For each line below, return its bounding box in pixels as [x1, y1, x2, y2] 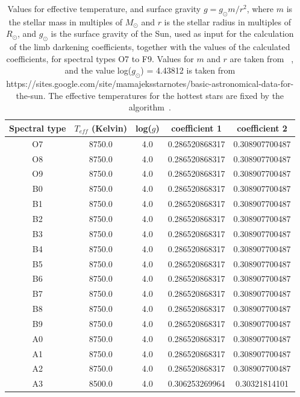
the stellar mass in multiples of [8, 15, 123, 28]
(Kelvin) [92, 121, 127, 134]
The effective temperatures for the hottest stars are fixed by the [48, 89, 284, 101]
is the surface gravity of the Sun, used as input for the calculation [51, 27, 294, 40]
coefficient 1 [171, 121, 222, 134]
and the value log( [64, 64, 132, 77]
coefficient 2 [237, 121, 287, 134]
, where [246, 2, 274, 14]
